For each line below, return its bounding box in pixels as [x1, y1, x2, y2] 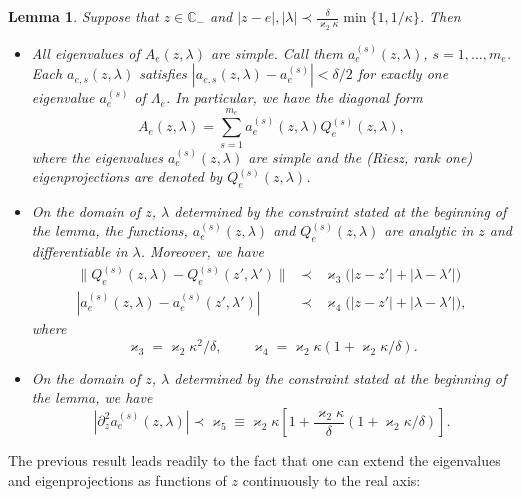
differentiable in [31, 241, 128, 262]
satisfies [139, 63, 187, 84]
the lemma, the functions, [31, 220, 188, 241]
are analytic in [384, 220, 474, 241]
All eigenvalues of [31, 42, 140, 63]
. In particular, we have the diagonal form [165, 87, 423, 108]
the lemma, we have [31, 387, 153, 408]
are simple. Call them [211, 42, 343, 63]
